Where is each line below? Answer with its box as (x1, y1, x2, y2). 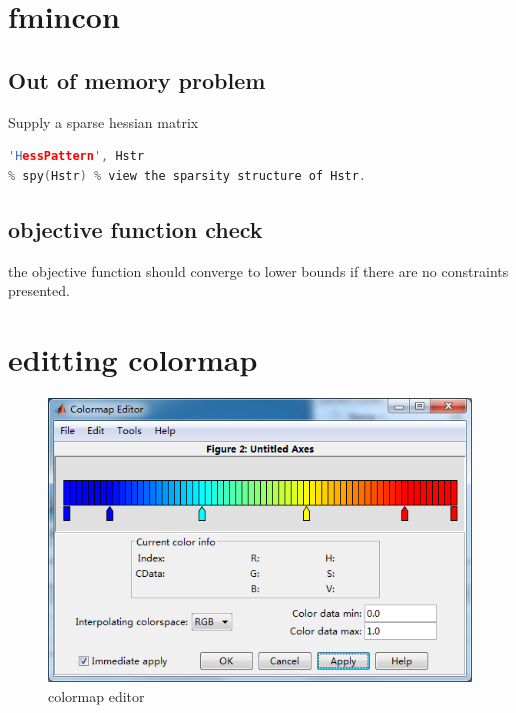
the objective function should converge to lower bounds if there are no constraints (8, 260, 509, 281)
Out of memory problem (8, 64, 266, 95)
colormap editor (48, 685, 145, 706)
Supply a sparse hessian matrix (8, 111, 199, 132)
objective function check (8, 213, 263, 244)
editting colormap (8, 338, 258, 379)
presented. (8, 280, 70, 301)
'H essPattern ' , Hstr (8, 149, 145, 164)
